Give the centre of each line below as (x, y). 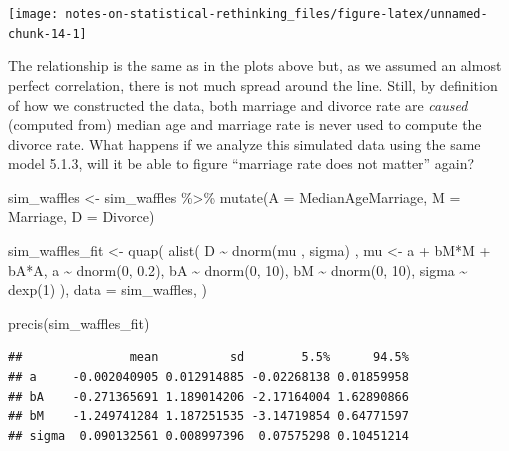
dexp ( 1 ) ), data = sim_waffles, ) (107, 289)
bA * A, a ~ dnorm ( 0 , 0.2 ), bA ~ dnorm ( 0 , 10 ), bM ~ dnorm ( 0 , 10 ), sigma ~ (238, 269)
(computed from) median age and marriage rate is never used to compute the (245, 124)
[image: (33, 14)
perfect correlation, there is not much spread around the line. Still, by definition (253, 84)
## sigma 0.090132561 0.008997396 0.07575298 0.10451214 (208, 435)
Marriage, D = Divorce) (81, 216)
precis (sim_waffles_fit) (79, 322)
